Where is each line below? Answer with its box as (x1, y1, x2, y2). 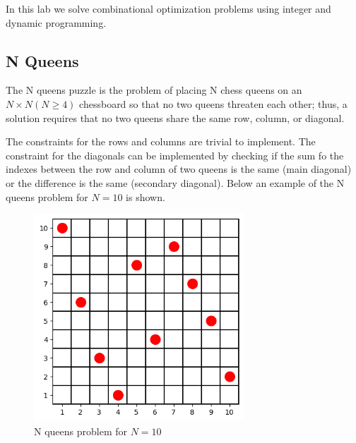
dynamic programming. (6, 15, 107, 30)
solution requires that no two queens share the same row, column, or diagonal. (6, 110, 345, 125)
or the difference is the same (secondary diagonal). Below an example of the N (6, 175, 345, 190)
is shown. (126, 189, 165, 204)
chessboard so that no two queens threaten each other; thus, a (79, 96, 348, 111)
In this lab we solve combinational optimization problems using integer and (6, 1, 331, 16)
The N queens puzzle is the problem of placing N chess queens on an (6, 83, 302, 97)
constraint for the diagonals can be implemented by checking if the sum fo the (6, 147, 344, 162)
